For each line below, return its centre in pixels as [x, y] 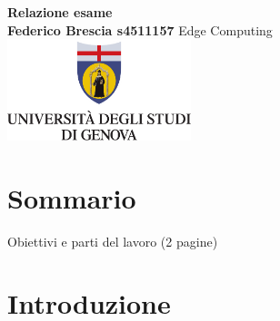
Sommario [72, 197]
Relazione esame [60, 12]
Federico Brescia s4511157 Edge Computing [140, 29]
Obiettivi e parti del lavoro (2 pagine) [113, 241]
